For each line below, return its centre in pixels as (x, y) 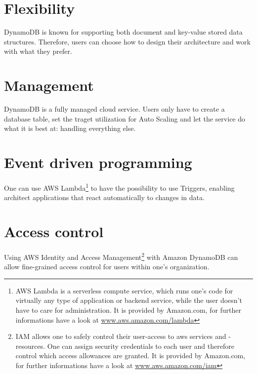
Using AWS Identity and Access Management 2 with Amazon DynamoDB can (121, 256)
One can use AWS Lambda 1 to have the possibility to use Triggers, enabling (119, 187)
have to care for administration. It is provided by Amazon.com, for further (128, 310)
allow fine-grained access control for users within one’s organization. (107, 267)
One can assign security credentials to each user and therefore (141, 346)
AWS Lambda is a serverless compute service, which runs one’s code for (124, 290)
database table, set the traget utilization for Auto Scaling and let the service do (125, 118)
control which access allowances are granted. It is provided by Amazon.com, (130, 355)
